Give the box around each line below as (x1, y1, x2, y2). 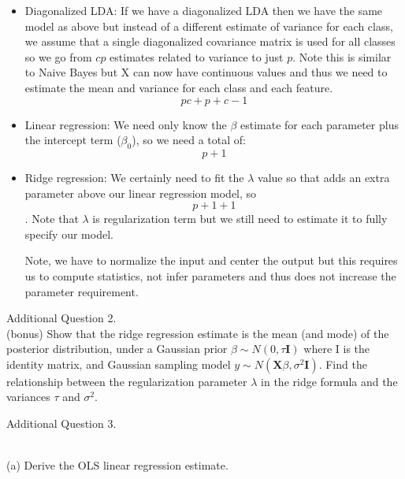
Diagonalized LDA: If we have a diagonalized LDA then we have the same (24, 2, 383, 18)
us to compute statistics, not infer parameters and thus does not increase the (24, 267, 396, 284)
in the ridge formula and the (261, 373, 398, 389)
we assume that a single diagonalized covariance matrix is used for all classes (24, 33, 396, 50)
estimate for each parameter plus (240, 116, 399, 132)
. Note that (24, 210, 79, 227)
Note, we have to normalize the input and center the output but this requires (24, 252, 398, 269)
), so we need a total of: (132, 132, 246, 148)
